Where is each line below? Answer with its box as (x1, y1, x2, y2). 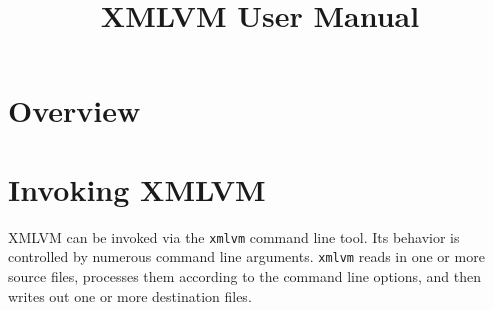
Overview (8, 90, 141, 131)
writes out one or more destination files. (8, 285, 252, 306)
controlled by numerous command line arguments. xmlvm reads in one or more (8, 246, 485, 267)
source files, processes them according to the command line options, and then (8, 266, 482, 286)
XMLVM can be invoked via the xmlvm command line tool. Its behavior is (8, 226, 460, 247)
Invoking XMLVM (8, 168, 266, 209)
